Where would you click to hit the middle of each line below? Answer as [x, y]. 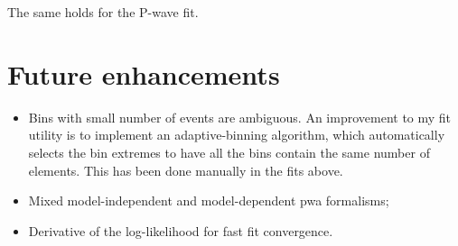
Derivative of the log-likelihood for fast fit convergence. [181, 230]
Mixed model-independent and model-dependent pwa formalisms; [209, 200]
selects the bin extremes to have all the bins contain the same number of [229, 152]
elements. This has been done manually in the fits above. [186, 170]
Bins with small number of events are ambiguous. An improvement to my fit [240, 117]
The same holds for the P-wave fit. [103, 12]
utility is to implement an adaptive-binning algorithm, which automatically [237, 135]
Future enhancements [144, 73]
